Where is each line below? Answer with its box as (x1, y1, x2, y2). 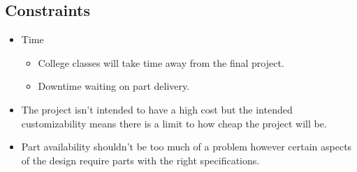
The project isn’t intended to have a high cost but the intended (21, 102, 293, 116)
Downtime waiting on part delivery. (38, 79, 190, 93)
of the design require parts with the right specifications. (21, 153, 260, 167)
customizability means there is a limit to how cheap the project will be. (21, 116, 327, 130)
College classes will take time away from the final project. (38, 55, 284, 70)
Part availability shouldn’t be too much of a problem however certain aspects (21, 139, 352, 154)
